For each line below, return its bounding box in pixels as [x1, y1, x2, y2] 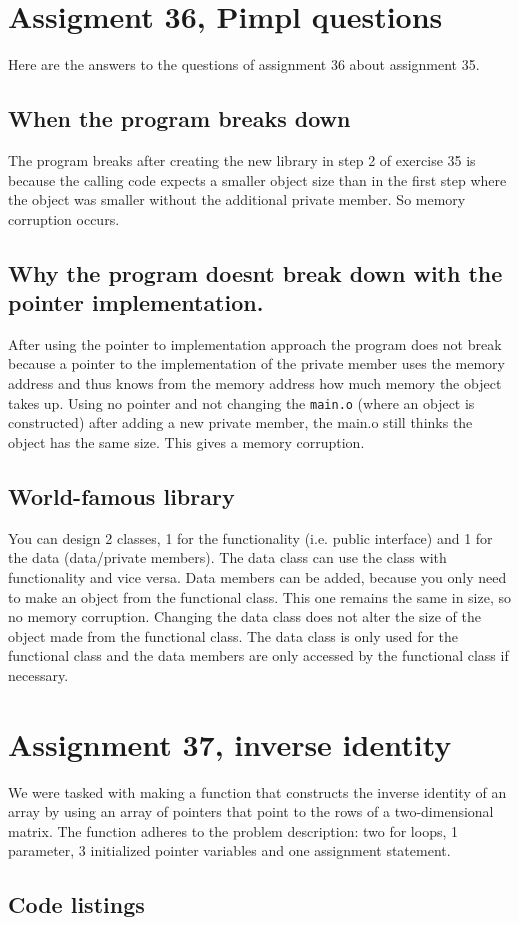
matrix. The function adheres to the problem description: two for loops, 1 [8, 820, 459, 841]
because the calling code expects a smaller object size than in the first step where [8, 169, 507, 190]
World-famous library [8, 480, 235, 511]
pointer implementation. [8, 287, 264, 318]
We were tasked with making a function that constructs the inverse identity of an [8, 781, 507, 802]
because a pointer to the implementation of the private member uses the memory [8, 353, 505, 374]
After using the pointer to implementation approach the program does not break [8, 333, 502, 354]
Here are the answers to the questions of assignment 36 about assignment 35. [8, 54, 480, 75]
